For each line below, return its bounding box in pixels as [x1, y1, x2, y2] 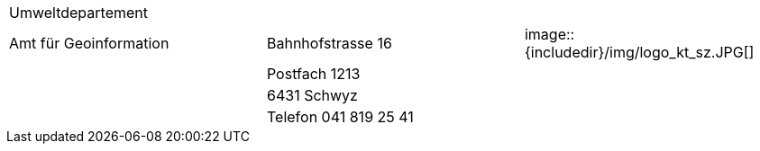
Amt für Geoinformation [9, 34, 169, 52]
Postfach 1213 [266, 65, 361, 83]
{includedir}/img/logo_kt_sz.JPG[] [524, 43, 755, 61]
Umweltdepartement [9, 4, 149, 22]
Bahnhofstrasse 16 [266, 34, 392, 52]
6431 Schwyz [266, 86, 358, 104]
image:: [524, 25, 575, 43]
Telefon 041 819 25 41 [266, 108, 414, 126]
